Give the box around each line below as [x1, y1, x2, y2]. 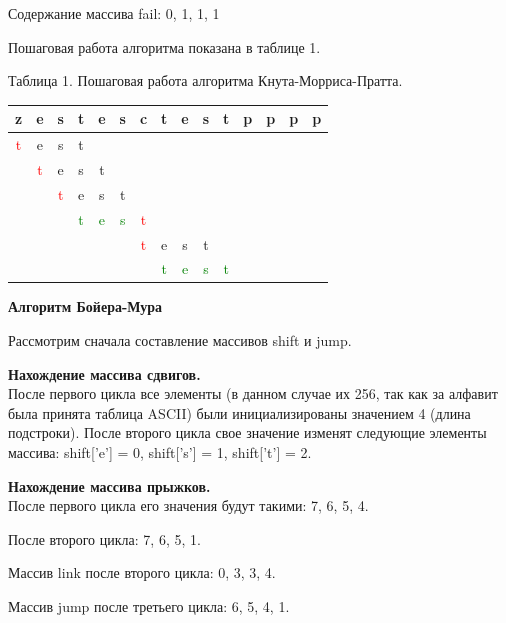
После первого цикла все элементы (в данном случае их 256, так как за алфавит [8, 383, 498, 404]
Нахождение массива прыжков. [8, 475, 211, 496]
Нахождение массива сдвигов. [8, 363, 201, 384]
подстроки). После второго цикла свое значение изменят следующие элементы [8, 422, 487, 443]
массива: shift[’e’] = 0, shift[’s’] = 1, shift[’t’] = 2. [8, 442, 312, 462]
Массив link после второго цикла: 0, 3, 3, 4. [8, 562, 276, 583]
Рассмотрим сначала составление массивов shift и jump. [8, 330, 352, 351]
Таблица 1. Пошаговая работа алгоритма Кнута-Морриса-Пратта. [8, 70, 403, 91]
